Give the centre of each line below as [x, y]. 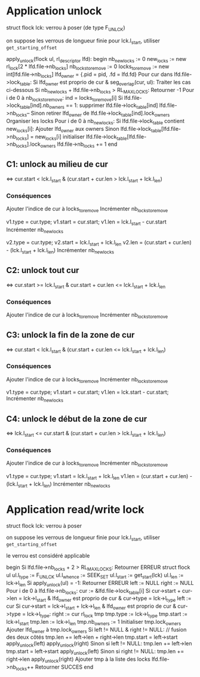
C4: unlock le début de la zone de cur [77, 419]
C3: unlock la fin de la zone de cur [70, 335]
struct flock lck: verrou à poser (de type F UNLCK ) [66, 28]
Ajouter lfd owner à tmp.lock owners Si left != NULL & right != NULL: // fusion [96, 630]
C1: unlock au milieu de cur [57, 165]
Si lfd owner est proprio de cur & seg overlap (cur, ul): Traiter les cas [112, 83]
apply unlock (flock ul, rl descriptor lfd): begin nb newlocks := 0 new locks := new [96, 59]
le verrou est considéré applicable [48, 556]
